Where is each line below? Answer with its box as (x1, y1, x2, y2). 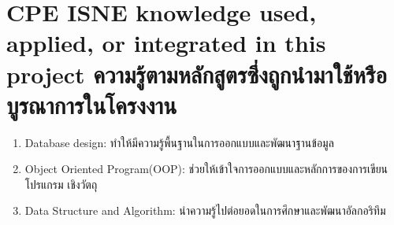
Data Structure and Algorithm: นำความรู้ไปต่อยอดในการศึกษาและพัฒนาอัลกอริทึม (24, 202, 386, 219)
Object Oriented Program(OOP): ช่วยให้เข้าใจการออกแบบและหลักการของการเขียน (24, 160, 388, 177)
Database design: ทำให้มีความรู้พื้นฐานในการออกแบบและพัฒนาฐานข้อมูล (24, 134, 334, 150)
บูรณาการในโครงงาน (6, 88, 177, 120)
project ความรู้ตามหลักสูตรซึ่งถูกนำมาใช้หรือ (6, 57, 387, 90)
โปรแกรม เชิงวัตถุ (24, 175, 98, 192)
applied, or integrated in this (6, 27, 326, 59)
